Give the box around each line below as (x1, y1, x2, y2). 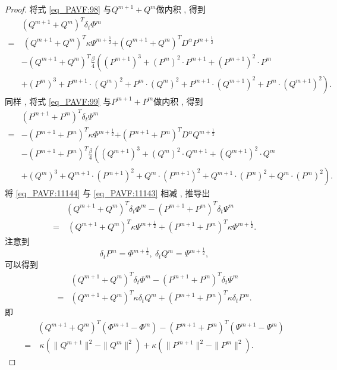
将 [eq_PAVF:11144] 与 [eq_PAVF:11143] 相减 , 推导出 (5, 187, 210, 199)
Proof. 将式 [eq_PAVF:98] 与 (5, 3, 112, 15)
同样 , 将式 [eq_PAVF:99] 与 (5, 95, 112, 107)
